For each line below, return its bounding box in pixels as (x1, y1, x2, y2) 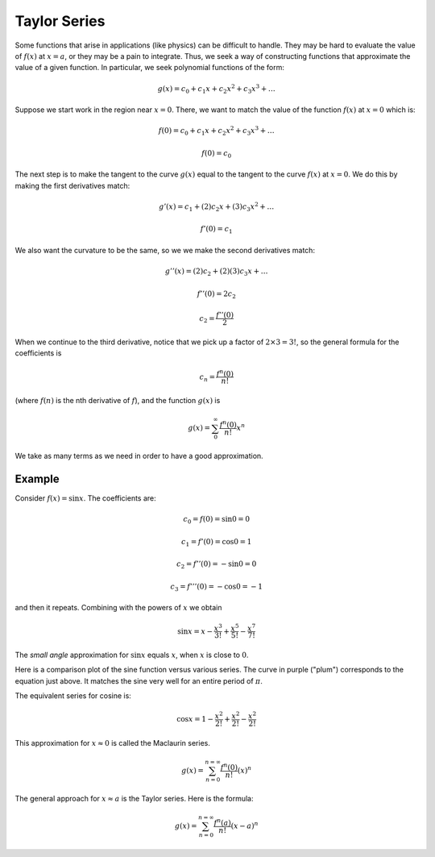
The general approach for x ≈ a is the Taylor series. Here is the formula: (14, 793, 254, 803)
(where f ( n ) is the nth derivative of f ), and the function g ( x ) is (14, 396, 221, 406)
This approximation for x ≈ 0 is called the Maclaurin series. (14, 738, 211, 747)
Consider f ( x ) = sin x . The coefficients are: (14, 493, 156, 503)
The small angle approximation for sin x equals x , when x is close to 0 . (14, 650, 249, 659)
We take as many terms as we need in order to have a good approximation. (14, 451, 263, 461)
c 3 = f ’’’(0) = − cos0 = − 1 (170, 581, 263, 593)
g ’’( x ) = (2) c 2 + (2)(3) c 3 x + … (164, 267, 269, 277)
